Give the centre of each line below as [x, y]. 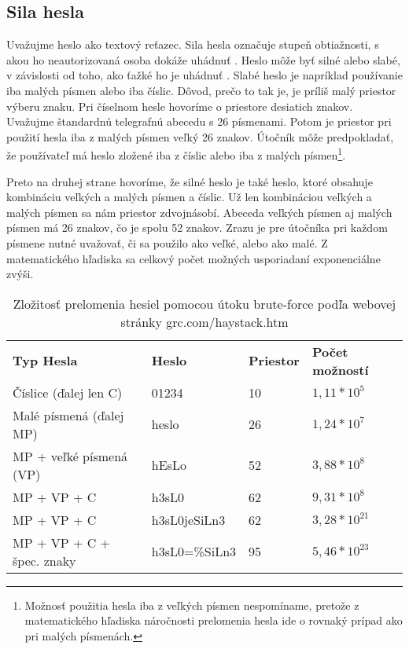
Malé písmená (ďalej [68, 415]
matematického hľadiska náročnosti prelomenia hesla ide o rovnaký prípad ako [214, 620]
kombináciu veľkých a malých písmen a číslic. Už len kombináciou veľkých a [189, 197]
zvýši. [20, 274]
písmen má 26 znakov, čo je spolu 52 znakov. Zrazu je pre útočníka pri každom [197, 227]
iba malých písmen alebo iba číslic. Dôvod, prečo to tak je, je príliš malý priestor [201, 90]
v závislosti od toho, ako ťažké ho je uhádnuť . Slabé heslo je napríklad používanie [204, 75]
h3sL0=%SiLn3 [194, 552]
